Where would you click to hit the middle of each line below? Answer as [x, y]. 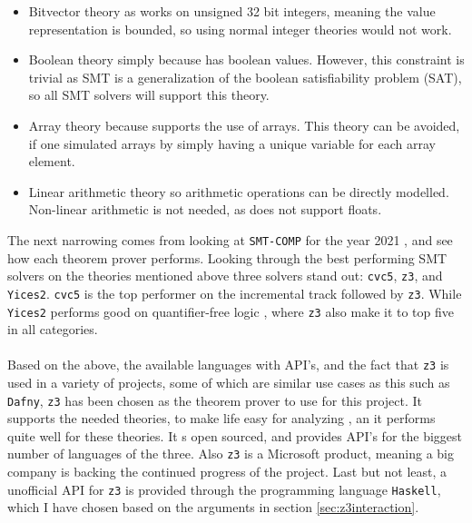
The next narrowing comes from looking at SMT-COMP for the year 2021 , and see [230, 239]
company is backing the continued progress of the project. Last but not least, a [227, 472]
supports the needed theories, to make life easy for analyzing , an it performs [221, 418]
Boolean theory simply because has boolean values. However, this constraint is [246, 59]
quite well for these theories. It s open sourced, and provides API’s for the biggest [235, 435]
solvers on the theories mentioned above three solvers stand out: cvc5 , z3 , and [225, 276]
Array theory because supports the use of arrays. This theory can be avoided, [244, 125]
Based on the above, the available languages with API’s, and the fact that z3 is [228, 365]
